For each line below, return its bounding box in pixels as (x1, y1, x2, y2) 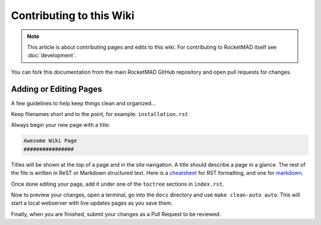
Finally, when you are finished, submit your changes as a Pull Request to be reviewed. (11, 210, 221, 217)
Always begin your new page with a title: (11, 121, 111, 129)
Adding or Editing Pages (11, 84, 102, 94)
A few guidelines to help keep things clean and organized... (11, 99, 156, 107)
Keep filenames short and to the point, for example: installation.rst (11, 111, 188, 118)
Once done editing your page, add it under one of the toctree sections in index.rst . (11, 180, 224, 187)
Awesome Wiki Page (23, 137, 77, 144)
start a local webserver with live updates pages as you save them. (11, 199, 173, 207)
